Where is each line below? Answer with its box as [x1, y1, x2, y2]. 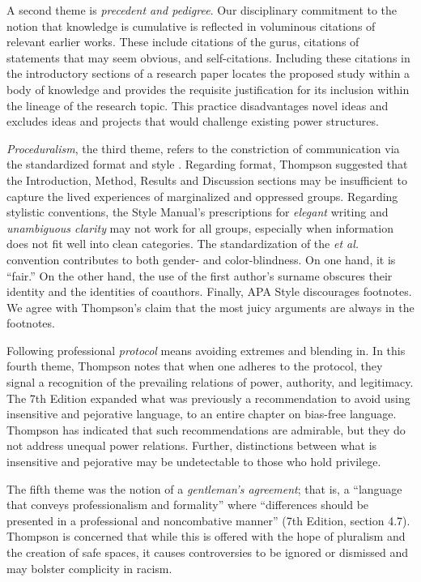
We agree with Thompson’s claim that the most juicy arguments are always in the [6, 298, 415, 315]
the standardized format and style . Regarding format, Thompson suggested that [6, 156, 408, 173]
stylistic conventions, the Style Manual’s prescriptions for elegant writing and [6, 203, 389, 220]
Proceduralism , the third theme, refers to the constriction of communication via [6, 139, 400, 156]
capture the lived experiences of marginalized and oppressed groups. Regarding [6, 187, 398, 204]
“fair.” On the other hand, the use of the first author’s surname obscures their [6, 267, 393, 284]
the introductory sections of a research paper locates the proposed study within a [6, 65, 410, 82]
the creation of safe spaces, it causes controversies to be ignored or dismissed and [6, 544, 408, 560]
